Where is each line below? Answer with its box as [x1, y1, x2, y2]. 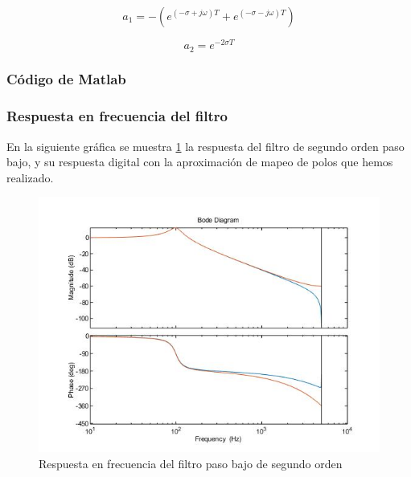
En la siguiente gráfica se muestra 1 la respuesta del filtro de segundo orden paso [6, 137, 405, 154]
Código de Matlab [6, 69, 126, 89]
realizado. [6, 169, 54, 185]
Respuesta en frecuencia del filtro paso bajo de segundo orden [39, 455, 343, 471]
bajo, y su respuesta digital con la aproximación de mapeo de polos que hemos [6, 153, 393, 170]
